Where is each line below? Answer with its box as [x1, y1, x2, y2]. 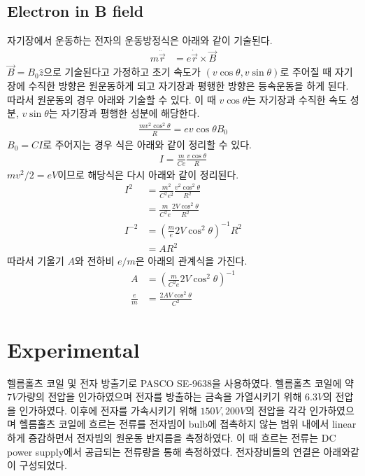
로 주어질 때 [280, 64, 332, 79]
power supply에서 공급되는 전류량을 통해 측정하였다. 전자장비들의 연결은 [7, 444, 320, 458]
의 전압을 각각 [245, 402, 306, 417]
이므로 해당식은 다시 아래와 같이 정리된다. [57, 167, 239, 181]
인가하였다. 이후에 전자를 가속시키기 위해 [19, 402, 197, 417]
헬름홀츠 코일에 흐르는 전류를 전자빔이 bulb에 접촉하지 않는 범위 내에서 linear [19, 416, 357, 431]
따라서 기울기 [7, 253, 64, 268]
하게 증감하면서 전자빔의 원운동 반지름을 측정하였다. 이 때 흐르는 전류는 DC [7, 430, 336, 444]
